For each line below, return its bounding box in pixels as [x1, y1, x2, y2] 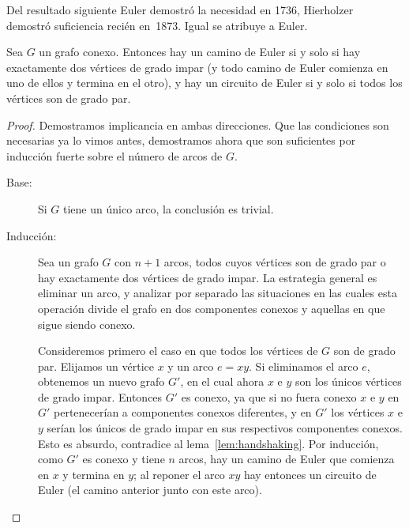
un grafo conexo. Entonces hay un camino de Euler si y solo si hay [39, 43, 361, 60]
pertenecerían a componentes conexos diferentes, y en [54, 404, 312, 421]
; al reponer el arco [133, 466, 225, 482]
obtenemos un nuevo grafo [38, 373, 165, 390]
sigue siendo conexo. [38, 315, 136, 332]
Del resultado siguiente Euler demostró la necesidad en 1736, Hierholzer [6, 2, 354, 17]
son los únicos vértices [295, 373, 402, 390]
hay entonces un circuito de [243, 466, 377, 482]
